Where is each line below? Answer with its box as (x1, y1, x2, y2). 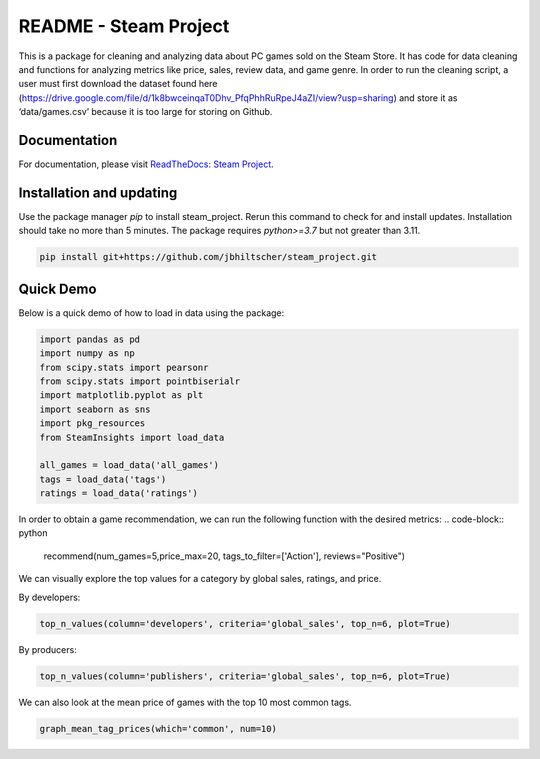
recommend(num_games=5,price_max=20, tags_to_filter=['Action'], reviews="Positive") (43, 550, 405, 562)
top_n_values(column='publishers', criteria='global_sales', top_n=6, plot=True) (39, 670, 452, 682)
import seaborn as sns (39, 403, 151, 415)
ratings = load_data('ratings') (39, 488, 199, 499)
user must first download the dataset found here (18, 78, 218, 90)
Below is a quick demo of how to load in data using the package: (18, 306, 285, 319)
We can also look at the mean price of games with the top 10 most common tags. (18, 696, 352, 708)
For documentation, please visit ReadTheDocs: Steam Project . (18, 158, 274, 170)
